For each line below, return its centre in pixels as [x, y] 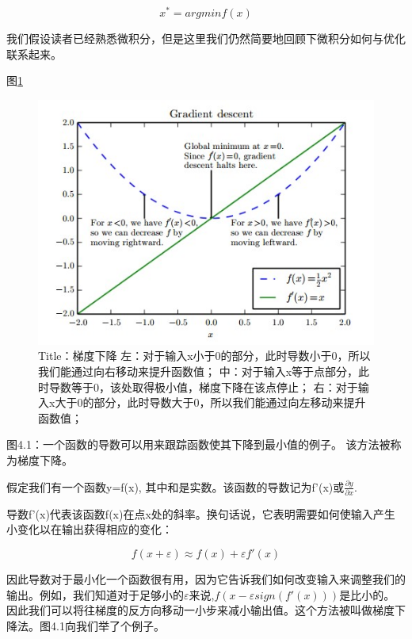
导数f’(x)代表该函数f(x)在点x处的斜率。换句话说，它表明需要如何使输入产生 [201, 513]
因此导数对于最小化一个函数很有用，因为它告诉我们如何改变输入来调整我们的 [206, 579]
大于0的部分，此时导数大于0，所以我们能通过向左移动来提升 [210, 402]
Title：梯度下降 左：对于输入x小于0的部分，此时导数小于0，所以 [204, 356]
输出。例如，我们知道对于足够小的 [95, 594]
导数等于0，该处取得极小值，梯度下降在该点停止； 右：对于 [203, 386]
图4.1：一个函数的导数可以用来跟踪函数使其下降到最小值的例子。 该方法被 [198, 444]
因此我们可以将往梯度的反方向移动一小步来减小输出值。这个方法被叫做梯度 [200, 610]
